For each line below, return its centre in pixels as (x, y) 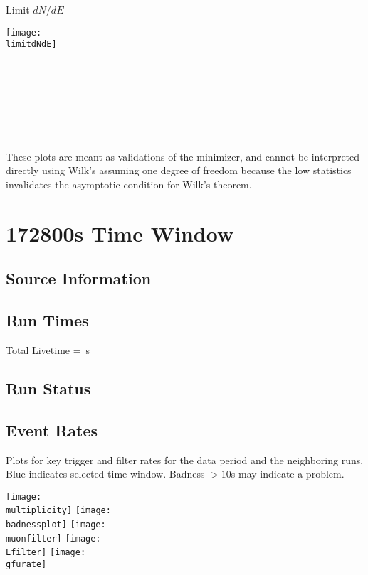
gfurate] (26, 565)
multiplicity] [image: (58, 511)
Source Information (79, 278)
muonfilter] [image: (53, 538)
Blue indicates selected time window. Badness (105, 474)
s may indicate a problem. (288, 474)
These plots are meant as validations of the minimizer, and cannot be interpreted (183, 156)
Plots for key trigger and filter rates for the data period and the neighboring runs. (185, 460)
